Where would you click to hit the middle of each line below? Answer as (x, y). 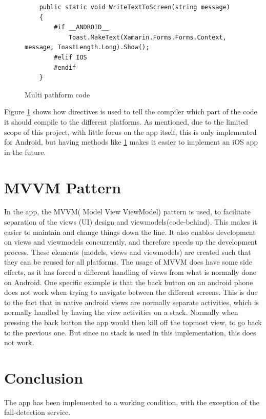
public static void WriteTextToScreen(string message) (135, 7)
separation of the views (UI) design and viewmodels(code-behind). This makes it (131, 222)
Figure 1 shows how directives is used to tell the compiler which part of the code (131, 112)
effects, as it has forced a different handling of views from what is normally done (130, 272)
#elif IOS (70, 57)
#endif (65, 67)
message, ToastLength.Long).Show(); (87, 47)
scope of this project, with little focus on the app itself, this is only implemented (130, 132)
